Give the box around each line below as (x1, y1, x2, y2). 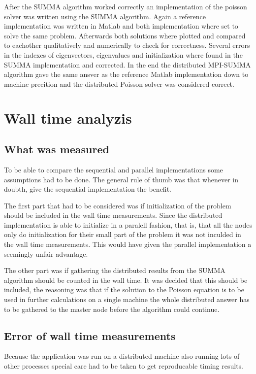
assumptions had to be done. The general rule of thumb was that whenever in (4, 174, 239, 184)
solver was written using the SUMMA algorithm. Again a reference (4, 11, 206, 21)
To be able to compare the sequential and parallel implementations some (4, 164, 223, 174)
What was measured (4, 141, 109, 157)
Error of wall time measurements (4, 328, 176, 343)
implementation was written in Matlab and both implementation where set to (4, 21, 238, 31)
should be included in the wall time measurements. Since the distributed (4, 210, 223, 220)
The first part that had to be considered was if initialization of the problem (4, 200, 231, 210)
